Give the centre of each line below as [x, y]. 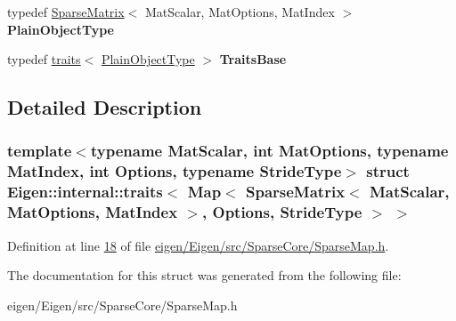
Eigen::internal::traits [85, 192]
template [40, 151]
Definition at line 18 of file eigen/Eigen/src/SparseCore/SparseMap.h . [198, 245]
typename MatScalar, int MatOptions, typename [269, 151]
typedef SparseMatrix [66, 12]
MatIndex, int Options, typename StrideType [175, 171]
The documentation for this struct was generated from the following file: [204, 275]
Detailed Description [105, 107]
